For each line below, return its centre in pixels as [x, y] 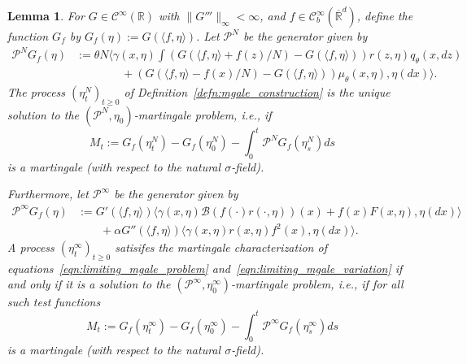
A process [31, 247]
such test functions [54, 302]
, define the [385, 15]
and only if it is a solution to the [89, 284]
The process [37, 91]
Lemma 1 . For [46, 15]
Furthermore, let [48, 194]
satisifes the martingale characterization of [221, 247]
